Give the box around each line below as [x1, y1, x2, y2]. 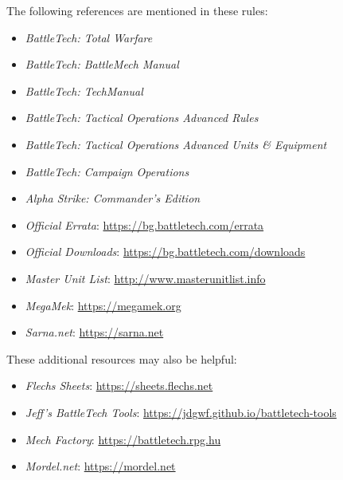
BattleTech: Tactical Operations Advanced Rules [25, 109, 259, 126]
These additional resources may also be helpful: [6, 350, 237, 367]
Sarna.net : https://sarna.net [25, 324, 164, 340]
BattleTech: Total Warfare [25, 29, 153, 45]
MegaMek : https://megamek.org [25, 297, 181, 313]
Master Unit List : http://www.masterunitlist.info [25, 270, 266, 286]
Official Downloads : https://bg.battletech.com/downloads [25, 243, 306, 260]
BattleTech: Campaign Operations [25, 163, 189, 179]
